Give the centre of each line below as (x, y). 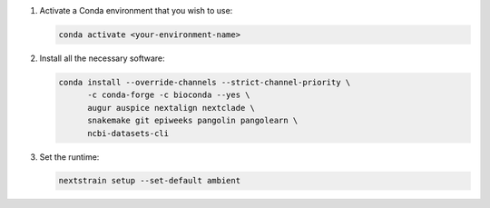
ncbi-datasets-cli (128, 133)
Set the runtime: (69, 157)
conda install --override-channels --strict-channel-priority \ (205, 82)
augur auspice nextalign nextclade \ (171, 108)
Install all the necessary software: (102, 58)
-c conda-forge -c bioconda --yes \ (169, 95)
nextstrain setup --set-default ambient (149, 181)
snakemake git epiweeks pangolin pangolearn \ (193, 121)
